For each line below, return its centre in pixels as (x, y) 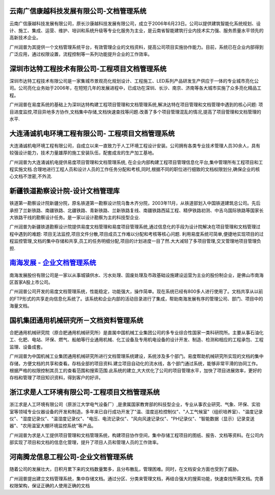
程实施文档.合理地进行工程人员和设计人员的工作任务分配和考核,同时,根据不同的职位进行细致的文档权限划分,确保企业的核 (135, 169)
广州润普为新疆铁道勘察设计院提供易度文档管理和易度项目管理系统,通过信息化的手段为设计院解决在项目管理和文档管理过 (135, 227)
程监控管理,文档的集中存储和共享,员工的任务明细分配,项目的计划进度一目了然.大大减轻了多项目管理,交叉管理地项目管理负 (135, 241)
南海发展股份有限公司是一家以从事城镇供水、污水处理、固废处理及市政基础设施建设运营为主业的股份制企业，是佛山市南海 (136, 275)
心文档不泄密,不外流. (31, 177)
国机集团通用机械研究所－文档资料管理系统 (76, 320)
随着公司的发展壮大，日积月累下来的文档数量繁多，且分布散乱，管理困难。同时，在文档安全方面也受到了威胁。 (125, 469)
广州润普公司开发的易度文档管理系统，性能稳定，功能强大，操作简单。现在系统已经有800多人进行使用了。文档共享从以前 (136, 291)
